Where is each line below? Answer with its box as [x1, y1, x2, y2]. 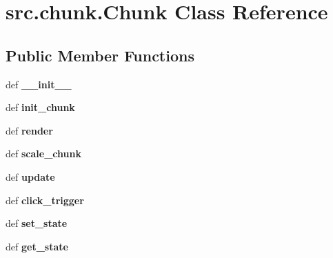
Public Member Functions [6, 44, 194, 66]
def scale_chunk [6, 146, 81, 161]
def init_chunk [6, 100, 75, 115]
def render [6, 123, 53, 137]
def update [6, 169, 55, 183]
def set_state [6, 216, 68, 230]
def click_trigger [6, 192, 84, 207]
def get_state [6, 239, 68, 253]
